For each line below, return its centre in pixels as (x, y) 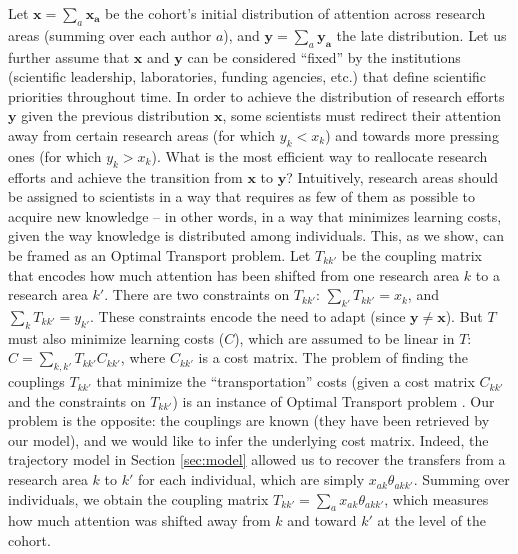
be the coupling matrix (411, 254)
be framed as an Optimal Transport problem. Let (159, 254)
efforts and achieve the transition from (125, 176)
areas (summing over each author (110, 34)
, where (143, 357)
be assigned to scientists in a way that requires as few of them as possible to (242, 196)
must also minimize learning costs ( (116, 337)
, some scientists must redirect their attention (361, 115)
